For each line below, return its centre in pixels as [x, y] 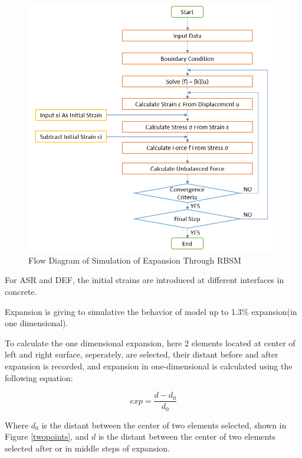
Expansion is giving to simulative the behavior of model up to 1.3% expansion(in [151, 311]
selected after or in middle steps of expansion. [87, 448]
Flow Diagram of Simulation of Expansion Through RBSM [135, 260]
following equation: [39, 377]
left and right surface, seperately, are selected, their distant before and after [142, 354]
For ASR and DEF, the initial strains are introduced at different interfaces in [145, 280]
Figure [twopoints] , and [47, 436]
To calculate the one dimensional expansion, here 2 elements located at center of [150, 342]
